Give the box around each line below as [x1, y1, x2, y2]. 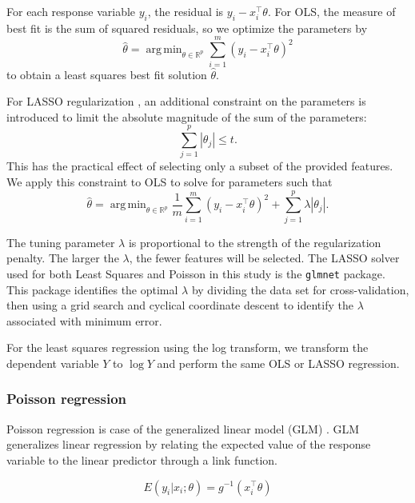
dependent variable [6, 354, 99, 371]
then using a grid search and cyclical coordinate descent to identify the [6, 297, 353, 313]
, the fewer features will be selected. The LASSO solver [129, 250, 400, 266]
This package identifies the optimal [6, 281, 178, 297]
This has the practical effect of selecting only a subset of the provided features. [6, 158, 393, 174]
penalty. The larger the [6, 250, 119, 266]
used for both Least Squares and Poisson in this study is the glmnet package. [6, 265, 385, 281]
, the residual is [147, 3, 224, 19]
